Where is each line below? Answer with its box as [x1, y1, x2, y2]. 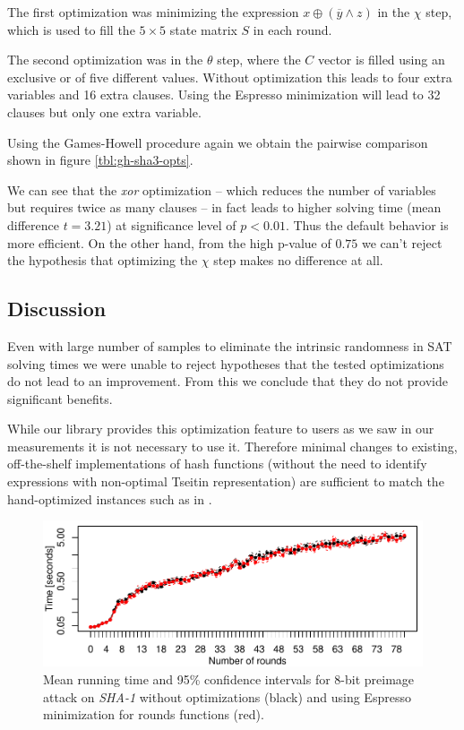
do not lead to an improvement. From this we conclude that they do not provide [7, 372, 448, 391]
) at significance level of [107, 215, 236, 234]
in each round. [253, 20, 332, 39]
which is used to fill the [7, 20, 135, 39]
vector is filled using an [317, 50, 445, 69]
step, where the [217, 50, 301, 69]
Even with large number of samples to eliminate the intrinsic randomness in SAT [7, 336, 452, 355]
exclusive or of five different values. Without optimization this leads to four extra [7, 67, 452, 86]
